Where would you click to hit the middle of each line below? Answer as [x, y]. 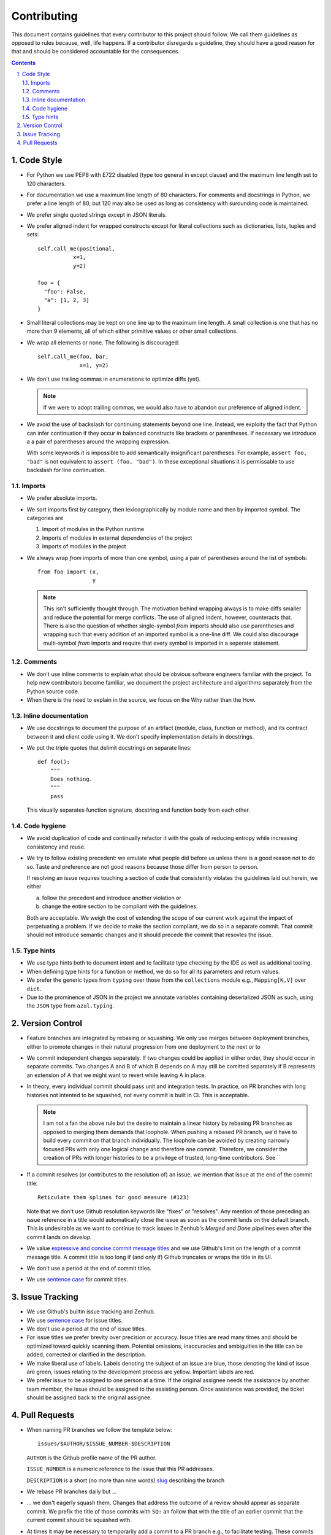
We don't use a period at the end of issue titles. [86, 1329]
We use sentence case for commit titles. [77, 1280]
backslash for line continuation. [66, 470]
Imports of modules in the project [84, 546]
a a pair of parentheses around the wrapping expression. [98, 441]
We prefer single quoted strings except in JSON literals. [97, 214]
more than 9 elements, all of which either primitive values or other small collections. [132, 331]
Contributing [44, 16]
